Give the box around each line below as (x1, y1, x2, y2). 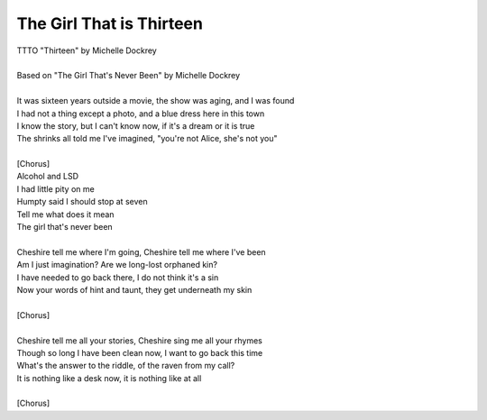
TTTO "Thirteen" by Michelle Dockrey (16, 45, 157, 56)
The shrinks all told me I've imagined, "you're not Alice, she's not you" (16, 133, 278, 144)
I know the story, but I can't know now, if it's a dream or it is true (16, 120, 255, 131)
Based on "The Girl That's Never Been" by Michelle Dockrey (16, 70, 241, 81)
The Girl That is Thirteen (16, 14, 203, 33)
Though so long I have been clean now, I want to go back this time (16, 347, 263, 358)
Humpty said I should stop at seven (16, 196, 148, 207)
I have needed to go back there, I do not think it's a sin (16, 271, 219, 283)
